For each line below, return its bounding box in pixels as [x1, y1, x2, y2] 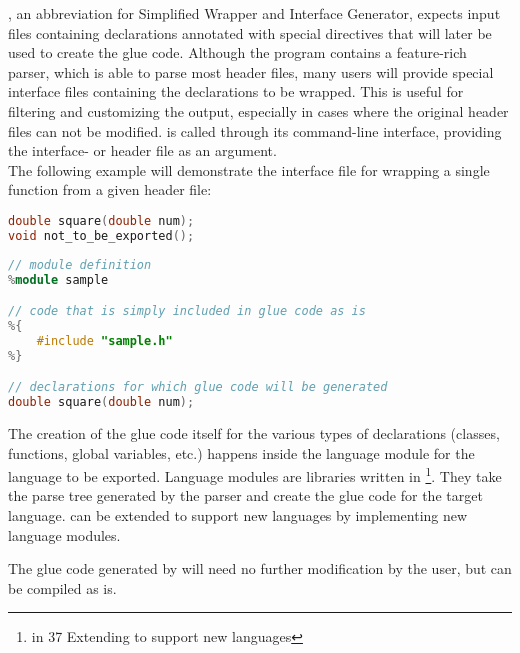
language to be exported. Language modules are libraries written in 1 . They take [8, 463, 502, 486]
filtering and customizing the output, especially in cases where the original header [8, 100, 509, 121]
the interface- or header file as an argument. [8, 140, 277, 161]
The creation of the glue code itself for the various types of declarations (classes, [8, 423, 500, 443]
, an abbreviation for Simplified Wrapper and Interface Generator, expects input [8, 3, 501, 23]
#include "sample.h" [36, 333, 173, 348]
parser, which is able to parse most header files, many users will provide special [8, 61, 494, 82]
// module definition [8, 257, 152, 272]
